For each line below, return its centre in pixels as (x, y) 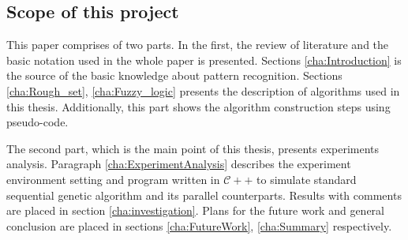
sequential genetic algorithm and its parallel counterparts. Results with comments (204, 195)
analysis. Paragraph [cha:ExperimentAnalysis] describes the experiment (179, 164)
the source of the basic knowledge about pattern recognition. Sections (174, 75)
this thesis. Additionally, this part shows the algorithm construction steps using (198, 106)
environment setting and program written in (113, 179)
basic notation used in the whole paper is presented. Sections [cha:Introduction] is (204, 60)
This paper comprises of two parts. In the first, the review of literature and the (198, 45)
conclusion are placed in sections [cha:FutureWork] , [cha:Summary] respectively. (199, 225)
